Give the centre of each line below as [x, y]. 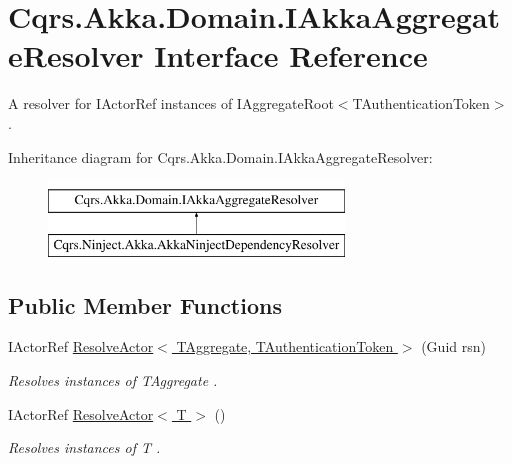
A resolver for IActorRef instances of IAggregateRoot [171, 103]
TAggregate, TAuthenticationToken [285, 346]
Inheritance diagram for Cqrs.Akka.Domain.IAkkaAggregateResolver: [220, 156]
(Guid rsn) [453, 346]
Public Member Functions [145, 304]
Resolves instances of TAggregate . [113, 380]
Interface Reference [291, 55]
